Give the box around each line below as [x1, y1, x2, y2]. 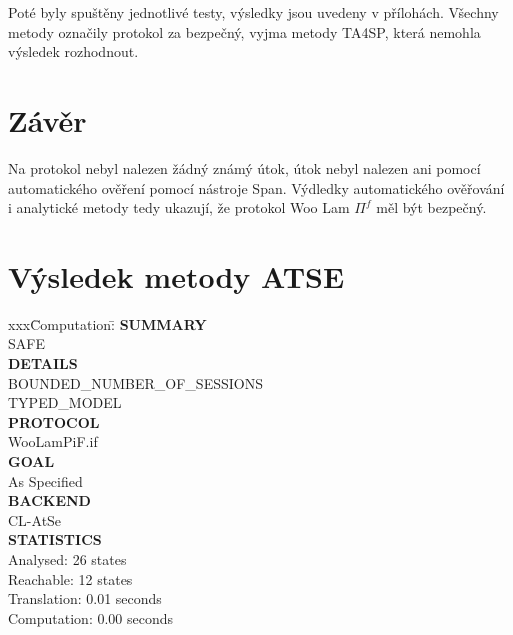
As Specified [8, 470, 83, 491]
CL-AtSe [8, 509, 62, 530]
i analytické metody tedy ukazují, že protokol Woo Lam [8, 197, 350, 218]
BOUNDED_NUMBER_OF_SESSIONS [8, 372, 263, 393]
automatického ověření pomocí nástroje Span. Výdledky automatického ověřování [8, 177, 505, 198]
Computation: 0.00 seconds [8, 607, 174, 628]
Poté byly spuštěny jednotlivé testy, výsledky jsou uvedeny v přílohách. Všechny [8, 2, 499, 22]
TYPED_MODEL [8, 392, 122, 413]
